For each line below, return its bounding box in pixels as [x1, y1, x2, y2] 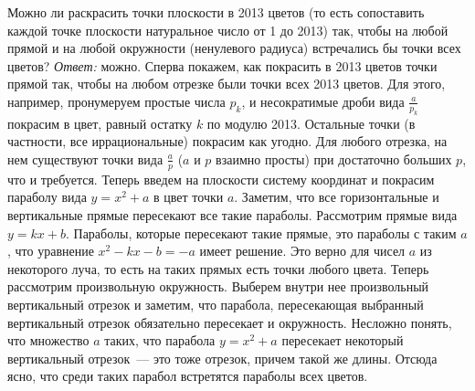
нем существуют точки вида [7, 149, 164, 168]
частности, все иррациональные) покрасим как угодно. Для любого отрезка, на [7, 132, 448, 151]
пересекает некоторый [281, 331, 404, 350]
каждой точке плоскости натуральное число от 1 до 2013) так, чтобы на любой [7, 20, 449, 39]
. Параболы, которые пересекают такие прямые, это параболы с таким [65, 223, 457, 242]
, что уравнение [7, 241, 94, 260]
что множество [7, 331, 90, 350]
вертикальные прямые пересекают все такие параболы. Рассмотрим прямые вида [7, 205, 458, 224]
